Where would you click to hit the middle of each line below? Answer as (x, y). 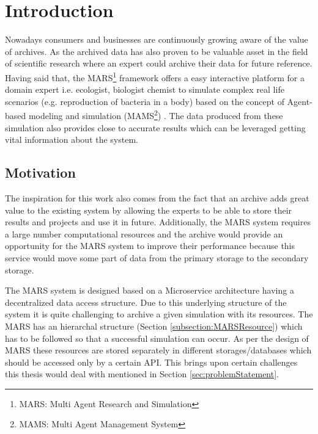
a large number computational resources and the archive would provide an (144, 233)
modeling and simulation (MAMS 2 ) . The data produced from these (156, 114)
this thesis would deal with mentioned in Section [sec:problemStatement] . (142, 374)
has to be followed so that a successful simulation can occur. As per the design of (157, 338)
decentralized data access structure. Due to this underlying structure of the (146, 302)
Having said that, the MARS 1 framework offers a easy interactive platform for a (155, 76)
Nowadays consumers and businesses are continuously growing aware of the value (157, 39)
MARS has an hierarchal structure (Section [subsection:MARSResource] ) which (154, 326)
